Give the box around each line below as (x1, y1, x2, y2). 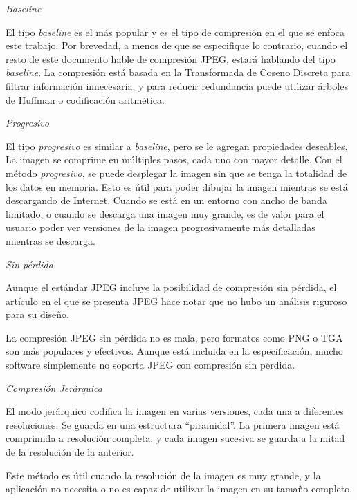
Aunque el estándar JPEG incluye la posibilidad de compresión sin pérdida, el (6, 280, 337, 295)
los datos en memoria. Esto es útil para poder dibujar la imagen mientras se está (6, 179, 348, 194)
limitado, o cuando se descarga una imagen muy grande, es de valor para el (6, 206, 324, 221)
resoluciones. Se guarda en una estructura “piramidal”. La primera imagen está (6, 417, 340, 432)
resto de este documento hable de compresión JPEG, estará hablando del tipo (6, 51, 336, 66)
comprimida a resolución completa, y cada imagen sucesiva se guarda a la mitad (6, 431, 345, 445)
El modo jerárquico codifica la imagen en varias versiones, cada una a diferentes (6, 404, 344, 418)
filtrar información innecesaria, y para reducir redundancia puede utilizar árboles (6, 78, 348, 93)
